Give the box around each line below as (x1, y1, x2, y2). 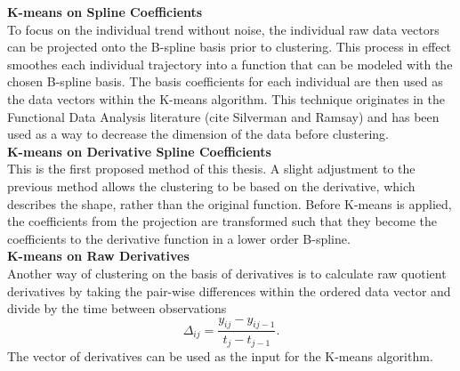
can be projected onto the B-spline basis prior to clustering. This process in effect (7, 37, 452, 56)
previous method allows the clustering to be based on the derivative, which (7, 176, 416, 195)
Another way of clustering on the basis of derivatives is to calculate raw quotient (7, 263, 447, 282)
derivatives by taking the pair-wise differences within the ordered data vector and (7, 281, 451, 300)
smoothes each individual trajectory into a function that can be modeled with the (7, 54, 453, 73)
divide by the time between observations (7, 299, 227, 318)
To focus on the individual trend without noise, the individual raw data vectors (7, 20, 440, 38)
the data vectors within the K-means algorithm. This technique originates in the (7, 89, 445, 108)
